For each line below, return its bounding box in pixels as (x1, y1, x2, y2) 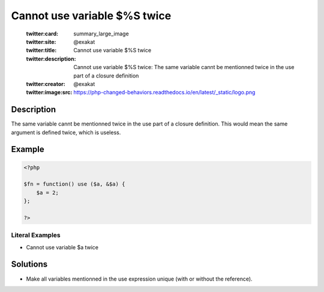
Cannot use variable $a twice (26, 243, 99, 251)
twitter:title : (26, 47, 57, 54)
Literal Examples (11, 231, 61, 240)
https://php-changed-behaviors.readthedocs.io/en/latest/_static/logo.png (73, 89, 256, 96)
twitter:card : (26, 30, 59, 37)
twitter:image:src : (26, 89, 73, 96)
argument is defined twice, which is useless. (11, 129, 121, 136)
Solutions (11, 259, 48, 270)
